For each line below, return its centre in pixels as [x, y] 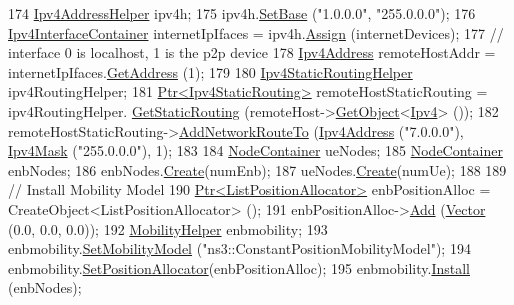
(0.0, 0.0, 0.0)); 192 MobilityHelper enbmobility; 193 [168, 228]
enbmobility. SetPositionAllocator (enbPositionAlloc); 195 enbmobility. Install [239, 267]
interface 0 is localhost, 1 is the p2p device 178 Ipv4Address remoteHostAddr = [252, 52]
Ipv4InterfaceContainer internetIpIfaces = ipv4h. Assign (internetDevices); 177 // [256, 32]
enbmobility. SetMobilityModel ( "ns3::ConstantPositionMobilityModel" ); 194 [239, 248]
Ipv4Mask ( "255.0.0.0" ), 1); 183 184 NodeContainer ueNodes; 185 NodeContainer [255, 150]
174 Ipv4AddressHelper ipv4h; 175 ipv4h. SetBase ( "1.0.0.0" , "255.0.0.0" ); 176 [242, 13]
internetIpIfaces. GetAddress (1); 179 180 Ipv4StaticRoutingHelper [210, 71]
